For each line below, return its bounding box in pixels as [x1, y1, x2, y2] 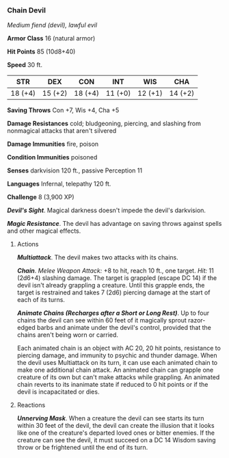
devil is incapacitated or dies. [16, 387, 100, 396]
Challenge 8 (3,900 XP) [7, 193, 75, 201]
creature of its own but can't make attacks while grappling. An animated [16, 373, 220, 381]
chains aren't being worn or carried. [16, 331, 118, 339]
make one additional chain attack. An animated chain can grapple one [16, 366, 214, 374]
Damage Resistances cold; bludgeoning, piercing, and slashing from [7, 119, 202, 128]
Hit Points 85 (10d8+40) [7, 47, 76, 56]
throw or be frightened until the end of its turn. [16, 444, 148, 452]
